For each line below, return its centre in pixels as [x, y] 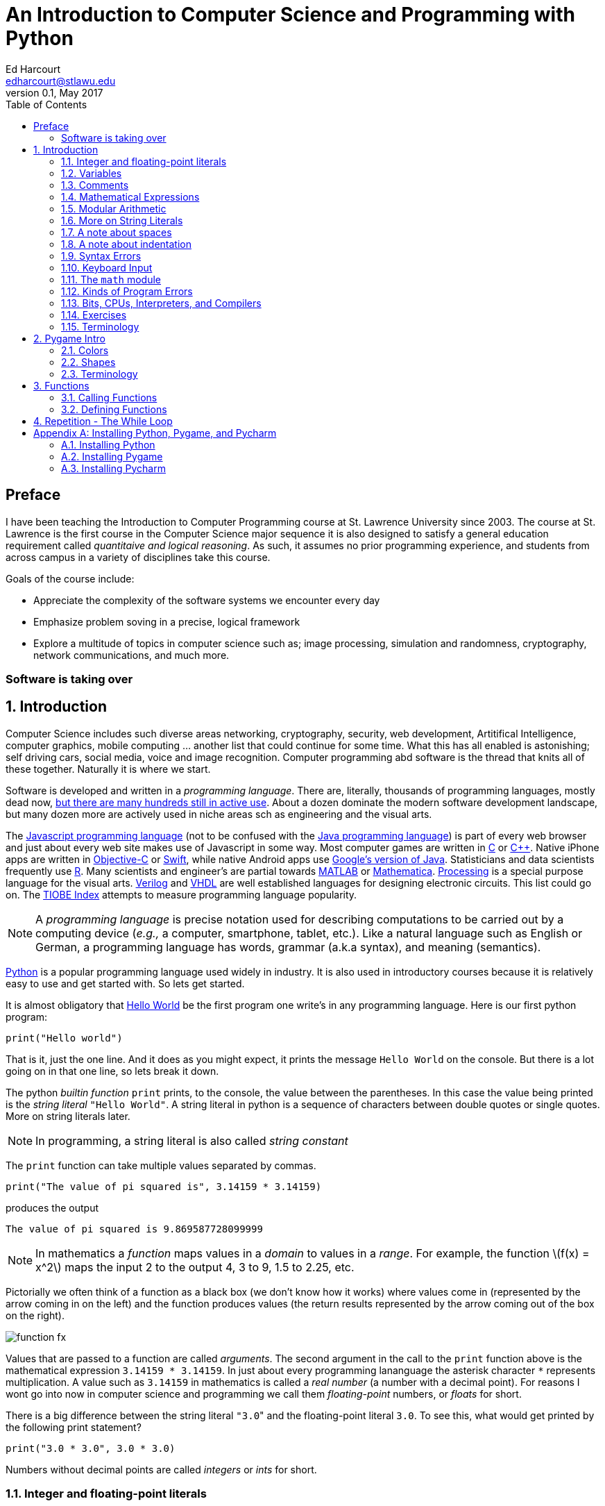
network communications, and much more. [131, 655]
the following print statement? [74, 1427]
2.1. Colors [85, 350]
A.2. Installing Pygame [112, 456]
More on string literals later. [68, 1116]
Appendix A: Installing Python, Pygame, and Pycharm [155, 433]
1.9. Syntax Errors [101, 256]
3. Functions [61, 385]
